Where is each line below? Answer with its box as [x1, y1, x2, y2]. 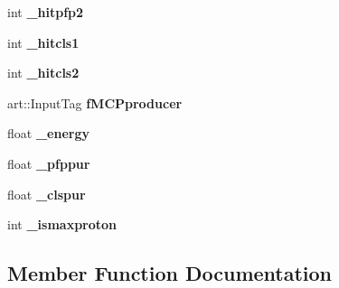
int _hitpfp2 [7, 3, 84, 21]
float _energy [7, 124, 89, 143]
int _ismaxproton [7, 215, 118, 234]
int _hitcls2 [7, 63, 80, 82]
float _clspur [7, 184, 86, 203]
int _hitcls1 [7, 33, 80, 51]
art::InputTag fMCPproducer [7, 93, 183, 112]
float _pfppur [7, 153, 90, 172]
